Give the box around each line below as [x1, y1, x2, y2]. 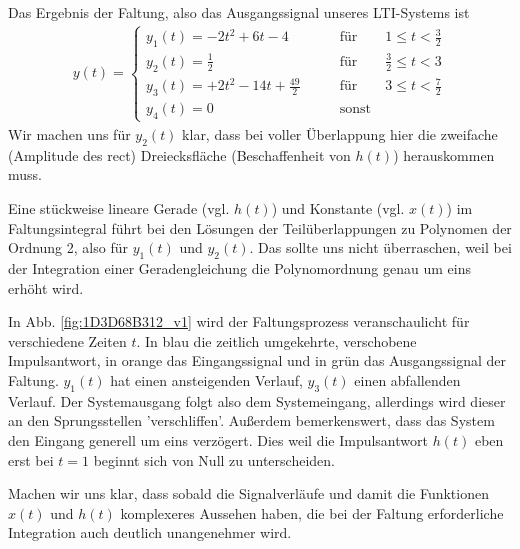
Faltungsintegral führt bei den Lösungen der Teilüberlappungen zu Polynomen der [8, 217, 512, 238]
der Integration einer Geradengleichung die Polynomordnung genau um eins [8, 257, 471, 278]
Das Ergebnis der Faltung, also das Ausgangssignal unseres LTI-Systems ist [8, 2, 470, 22]
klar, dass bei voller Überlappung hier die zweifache [182, 123, 498, 144]
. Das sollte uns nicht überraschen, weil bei [249, 237, 512, 258]
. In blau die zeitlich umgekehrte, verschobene [136, 330, 417, 351]
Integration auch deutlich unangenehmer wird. [8, 522, 292, 543]
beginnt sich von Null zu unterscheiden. [93, 449, 335, 470]
